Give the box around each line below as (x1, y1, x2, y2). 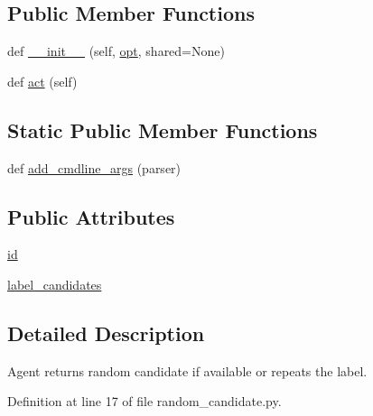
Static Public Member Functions (7, 116, 318, 143)
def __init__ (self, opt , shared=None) (7, 42, 225, 60)
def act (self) (7, 71, 78, 90)
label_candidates (7, 274, 102, 293)
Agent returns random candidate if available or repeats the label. (7, 361, 368, 380)
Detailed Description (7, 319, 205, 347)
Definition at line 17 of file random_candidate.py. (7, 392, 282, 411)
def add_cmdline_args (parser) (7, 158, 182, 177)
